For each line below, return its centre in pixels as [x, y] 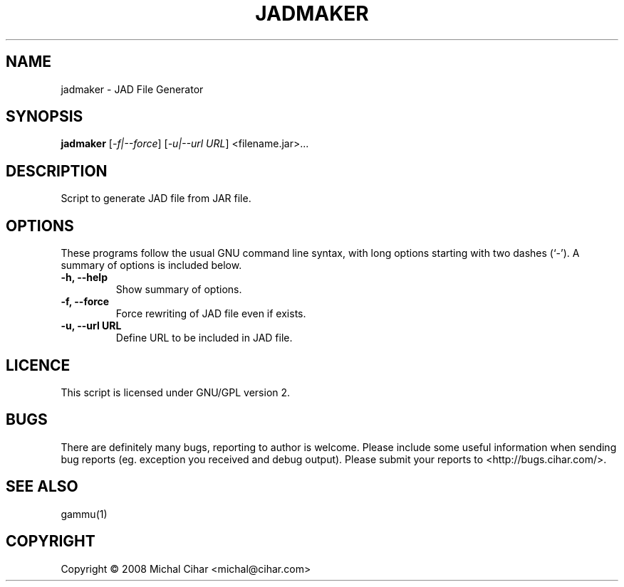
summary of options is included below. [151, 265]
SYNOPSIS [45, 117]
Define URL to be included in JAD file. [204, 338]
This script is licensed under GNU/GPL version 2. [176, 392]
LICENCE [38, 365]
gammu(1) [84, 514]
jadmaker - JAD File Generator [132, 89]
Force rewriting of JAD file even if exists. [211, 314]
